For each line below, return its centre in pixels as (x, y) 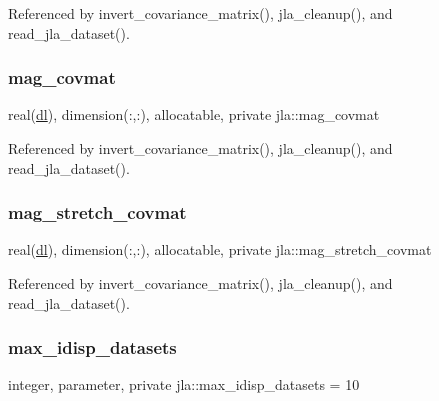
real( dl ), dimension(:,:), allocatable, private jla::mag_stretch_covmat (220, 249)
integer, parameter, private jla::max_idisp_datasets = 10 (184, 384)
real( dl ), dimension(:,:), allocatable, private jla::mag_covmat (194, 114)
